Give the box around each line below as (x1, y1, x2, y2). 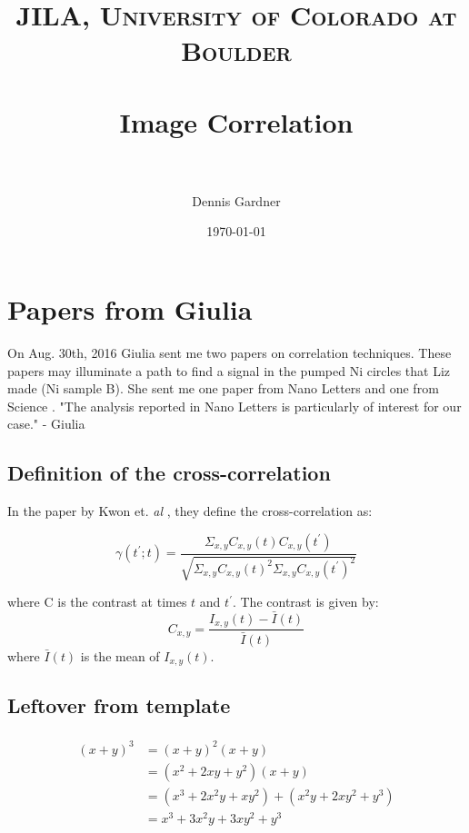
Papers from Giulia (7, 291, 253, 328)
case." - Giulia (7, 414, 85, 433)
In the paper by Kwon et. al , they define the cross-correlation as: (7, 501, 373, 521)
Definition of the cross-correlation (7, 459, 331, 487)
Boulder (181, 32, 292, 69)
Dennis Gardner (192, 191, 281, 210)
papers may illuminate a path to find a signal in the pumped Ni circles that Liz (7, 361, 451, 380)
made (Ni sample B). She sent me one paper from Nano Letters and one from (7, 379, 439, 398)
